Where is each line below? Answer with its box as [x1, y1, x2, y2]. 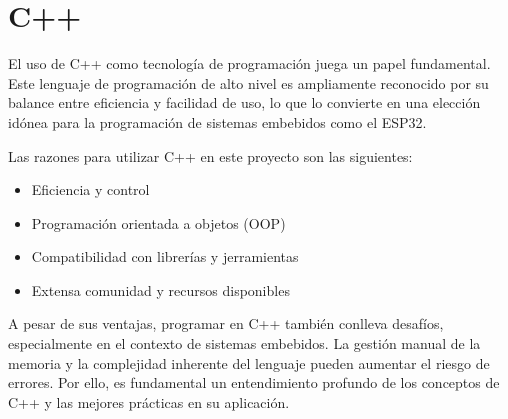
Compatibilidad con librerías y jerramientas [31, 246, 299, 267]
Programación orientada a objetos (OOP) [31, 212, 286, 233]
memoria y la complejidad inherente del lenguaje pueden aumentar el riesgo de [8, 352, 490, 373]
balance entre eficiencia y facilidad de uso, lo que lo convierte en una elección [8, 92, 481, 113]
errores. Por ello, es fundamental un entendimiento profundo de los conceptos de [8, 372, 500, 393]
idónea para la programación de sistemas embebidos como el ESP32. [8, 111, 427, 132]
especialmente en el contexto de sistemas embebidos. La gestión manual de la [8, 333, 481, 354]
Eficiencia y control [31, 179, 150, 200]
